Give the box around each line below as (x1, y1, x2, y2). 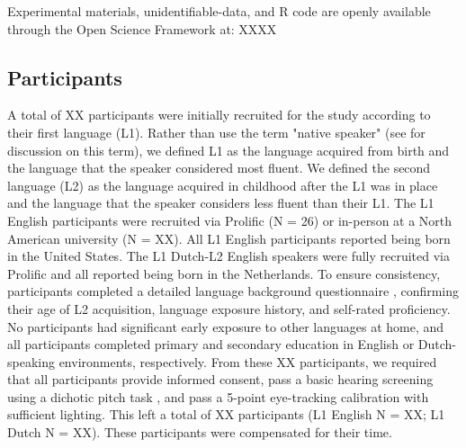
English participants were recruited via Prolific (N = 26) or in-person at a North (7, 211, 453, 229)
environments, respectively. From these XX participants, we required (58, 352, 437, 371)
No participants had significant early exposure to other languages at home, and (7, 317, 444, 336)
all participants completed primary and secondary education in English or (7, 335, 415, 354)
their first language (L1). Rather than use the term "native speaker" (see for (7, 122, 426, 141)
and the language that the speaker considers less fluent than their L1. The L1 (7, 193, 435, 212)
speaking (7, 352, 55, 371)
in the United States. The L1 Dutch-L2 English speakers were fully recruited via (7, 246, 451, 265)
